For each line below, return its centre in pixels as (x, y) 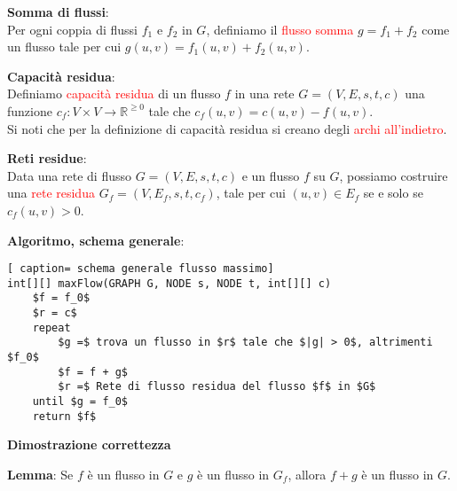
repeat (51, 327)
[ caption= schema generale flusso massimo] (141, 269)
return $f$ (64, 416)
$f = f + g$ (93, 372)
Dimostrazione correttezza (89, 444)
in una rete (264, 94)
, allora (307, 474)
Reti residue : (47, 158)
